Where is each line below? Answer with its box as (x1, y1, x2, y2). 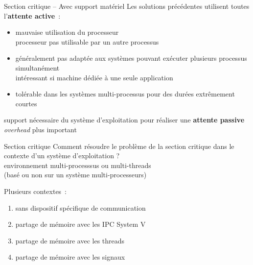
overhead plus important (4, 124, 77, 134)
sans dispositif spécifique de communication (15, 202, 146, 213)
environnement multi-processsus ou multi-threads (4, 160, 151, 170)
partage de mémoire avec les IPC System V (15, 219, 146, 229)
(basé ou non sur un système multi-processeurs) (4, 169, 147, 180)
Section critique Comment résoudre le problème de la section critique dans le (4, 141, 234, 151)
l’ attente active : (4, 10, 61, 21)
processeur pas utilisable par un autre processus (15, 36, 159, 47)
